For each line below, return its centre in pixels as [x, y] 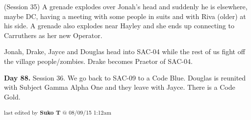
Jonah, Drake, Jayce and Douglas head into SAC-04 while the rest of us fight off [125, 51]
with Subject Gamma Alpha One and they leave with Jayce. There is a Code [120, 87]
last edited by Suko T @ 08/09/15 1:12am [58, 112]
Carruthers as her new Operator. [53, 35]
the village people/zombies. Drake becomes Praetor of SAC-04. [98, 61]
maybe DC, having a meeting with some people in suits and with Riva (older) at [125, 16]
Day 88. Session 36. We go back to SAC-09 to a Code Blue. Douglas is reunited [125, 77]
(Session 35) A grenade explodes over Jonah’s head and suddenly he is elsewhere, [126, 6]
